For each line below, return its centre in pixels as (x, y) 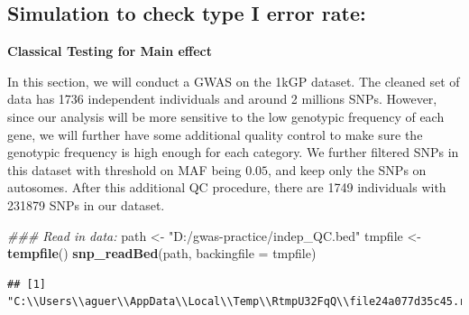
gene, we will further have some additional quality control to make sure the (215, 134)
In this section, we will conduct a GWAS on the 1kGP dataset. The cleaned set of (234, 81)
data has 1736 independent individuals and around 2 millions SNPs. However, (222, 99)
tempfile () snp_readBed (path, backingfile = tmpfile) (162, 253)
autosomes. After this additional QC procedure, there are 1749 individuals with (227, 187)
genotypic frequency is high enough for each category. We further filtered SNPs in (233, 152)
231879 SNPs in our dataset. (86, 204)
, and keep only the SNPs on (347, 169)
